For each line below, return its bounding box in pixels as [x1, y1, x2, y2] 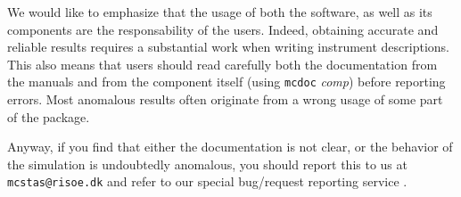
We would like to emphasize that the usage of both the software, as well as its [7, 3, 432, 21]
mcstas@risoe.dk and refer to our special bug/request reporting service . [7, 172, 407, 191]
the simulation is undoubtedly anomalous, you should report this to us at [7, 154, 407, 173]
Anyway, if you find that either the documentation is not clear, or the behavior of [7, 137, 453, 156]
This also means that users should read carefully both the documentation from [7, 54, 438, 73]
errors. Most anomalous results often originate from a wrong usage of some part [7, 90, 443, 109]
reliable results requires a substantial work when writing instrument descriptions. [7, 37, 450, 56]
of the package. [7, 107, 90, 126]
